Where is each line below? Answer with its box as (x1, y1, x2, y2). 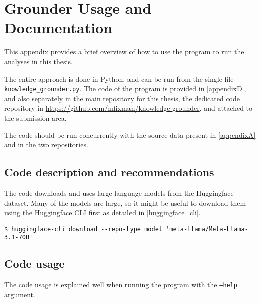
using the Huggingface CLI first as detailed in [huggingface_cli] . (4, 207, 201, 218)
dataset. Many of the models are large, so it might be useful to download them (4, 197, 246, 208)
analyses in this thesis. (4, 56, 73, 66)
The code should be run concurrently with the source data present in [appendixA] (4, 129, 256, 140)
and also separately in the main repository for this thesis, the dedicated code (4, 93, 240, 103)
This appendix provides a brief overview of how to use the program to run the (4, 46, 244, 57)
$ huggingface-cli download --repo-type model (4, 225, 162, 233)
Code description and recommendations (4, 164, 214, 180)
